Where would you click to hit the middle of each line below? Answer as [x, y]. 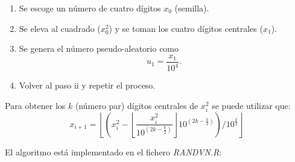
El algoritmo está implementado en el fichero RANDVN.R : [113, 151]
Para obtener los [35, 105]
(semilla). [192, 8]
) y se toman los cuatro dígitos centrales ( [186, 28]
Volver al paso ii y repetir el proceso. [87, 85]
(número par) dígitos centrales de [137, 105]
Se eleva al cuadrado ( [60, 28]
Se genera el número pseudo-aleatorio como [99, 48]
